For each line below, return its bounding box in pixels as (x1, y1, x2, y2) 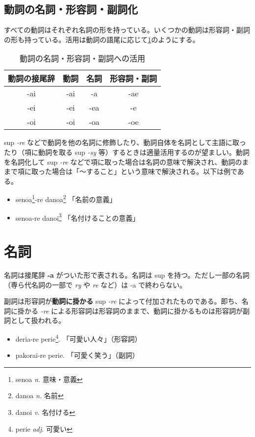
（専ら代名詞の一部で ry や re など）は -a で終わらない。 (4, 279, 187, 290)
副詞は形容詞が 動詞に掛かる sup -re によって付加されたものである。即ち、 (4, 296, 242, 306)
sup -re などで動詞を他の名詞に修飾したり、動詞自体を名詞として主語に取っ (4, 137, 246, 147)
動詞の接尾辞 (8, 73, 55, 85)
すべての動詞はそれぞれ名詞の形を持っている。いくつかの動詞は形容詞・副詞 (4, 25, 250, 35)
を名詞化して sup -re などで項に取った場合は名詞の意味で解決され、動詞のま (4, 156, 249, 167)
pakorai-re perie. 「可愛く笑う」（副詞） (15, 350, 139, 360)
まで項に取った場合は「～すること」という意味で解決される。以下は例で (4, 166, 237, 176)
